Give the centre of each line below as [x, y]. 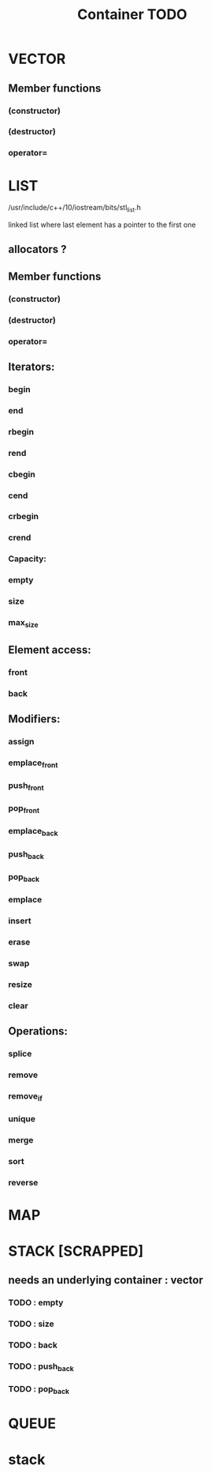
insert [20, 921]
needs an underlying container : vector [105, 1281]
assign [21, 741]
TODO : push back [41, 1367]
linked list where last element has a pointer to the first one [102, 225]
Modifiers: [34, 719]
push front [26, 786]
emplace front [33, 763]
